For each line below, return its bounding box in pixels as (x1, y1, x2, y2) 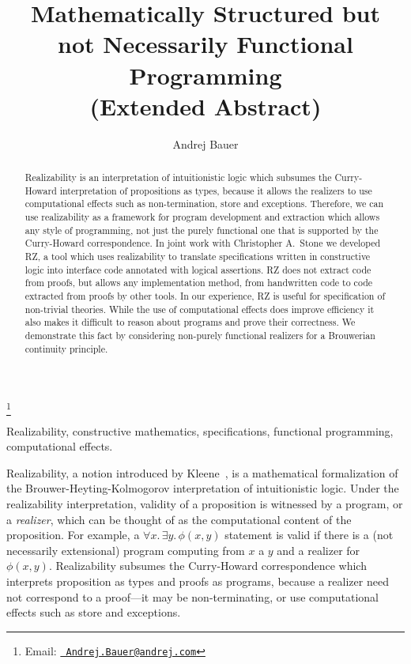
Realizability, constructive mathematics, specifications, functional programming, (6, 422, 394, 439)
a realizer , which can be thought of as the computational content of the (6, 511, 352, 527)
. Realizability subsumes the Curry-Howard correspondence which (48, 557, 367, 574)
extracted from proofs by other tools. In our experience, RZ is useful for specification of (25, 289, 386, 302)
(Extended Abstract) (89, 89, 322, 122)
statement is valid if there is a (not (224, 526, 394, 543)
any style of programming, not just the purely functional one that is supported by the (25, 223, 379, 236)
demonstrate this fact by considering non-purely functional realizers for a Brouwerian (25, 328, 375, 341)
